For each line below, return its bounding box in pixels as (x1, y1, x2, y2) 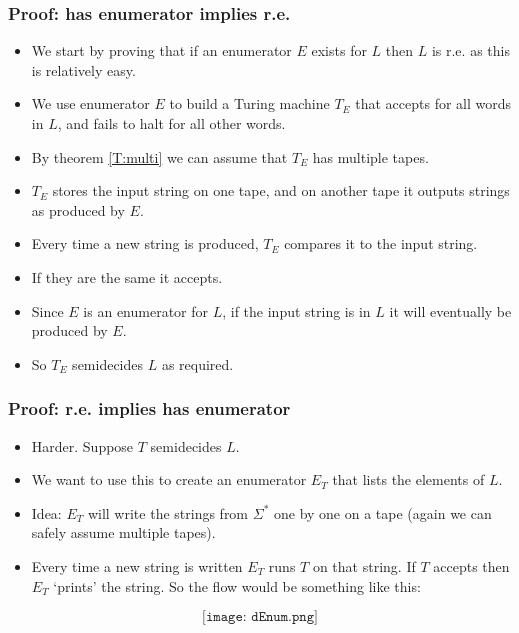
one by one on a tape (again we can (273, 502, 492, 523)
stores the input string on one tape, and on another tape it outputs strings (52, 180, 510, 201)
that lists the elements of (332, 469, 485, 490)
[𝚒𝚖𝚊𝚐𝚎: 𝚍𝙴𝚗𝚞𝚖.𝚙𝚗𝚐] (202, 610, 318, 625)
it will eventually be (389, 300, 512, 321)
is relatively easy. (31, 59, 136, 80)
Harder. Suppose (31, 435, 134, 456)
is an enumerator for (83, 300, 209, 321)
